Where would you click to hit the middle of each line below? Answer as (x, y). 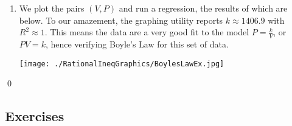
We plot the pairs (52, 8)
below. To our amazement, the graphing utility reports (121, 20)
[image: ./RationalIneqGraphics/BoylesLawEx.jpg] (122, 64)
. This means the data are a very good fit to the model (147, 32)
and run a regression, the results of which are (203, 8)
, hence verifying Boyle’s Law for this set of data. (137, 44)
